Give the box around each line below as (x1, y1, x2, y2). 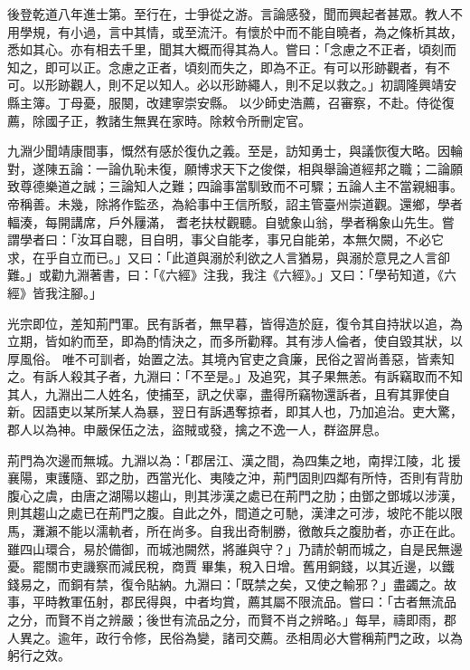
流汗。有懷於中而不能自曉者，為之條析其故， (196, 22, 463, 41)
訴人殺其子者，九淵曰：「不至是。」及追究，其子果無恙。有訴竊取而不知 (44, 367, 463, 386)
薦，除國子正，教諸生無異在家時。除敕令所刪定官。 (7, 110, 311, 129)
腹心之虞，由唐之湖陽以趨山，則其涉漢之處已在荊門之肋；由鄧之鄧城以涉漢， (7, 485, 463, 504)
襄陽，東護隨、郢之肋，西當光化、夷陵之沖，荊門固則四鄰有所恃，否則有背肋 (7, 468, 463, 487)
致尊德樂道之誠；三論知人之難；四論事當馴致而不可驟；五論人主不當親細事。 (7, 177, 463, 196)
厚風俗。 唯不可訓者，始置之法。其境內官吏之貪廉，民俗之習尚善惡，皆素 (7, 349, 442, 368)
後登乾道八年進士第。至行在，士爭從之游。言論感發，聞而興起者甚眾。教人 (7, 5, 450, 23)
